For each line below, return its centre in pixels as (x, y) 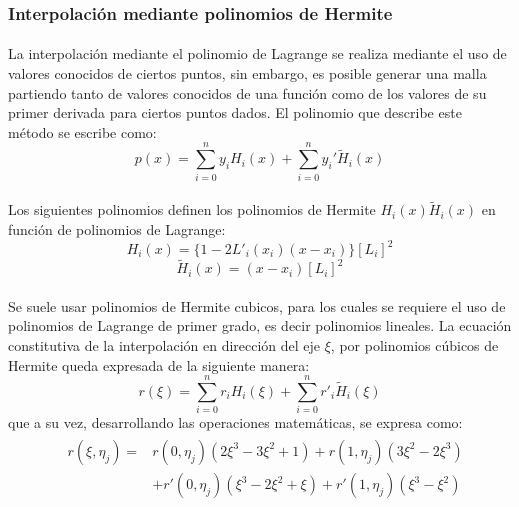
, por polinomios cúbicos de (414, 345)
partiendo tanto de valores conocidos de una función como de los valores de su (247, 92)
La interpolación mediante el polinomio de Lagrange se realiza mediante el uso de (257, 53)
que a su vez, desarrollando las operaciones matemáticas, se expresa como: (235, 422)
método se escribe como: (82, 131)
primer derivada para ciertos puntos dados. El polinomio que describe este (235, 112)
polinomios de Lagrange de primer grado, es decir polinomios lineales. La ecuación (260, 325)
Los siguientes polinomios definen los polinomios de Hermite (192, 209)
